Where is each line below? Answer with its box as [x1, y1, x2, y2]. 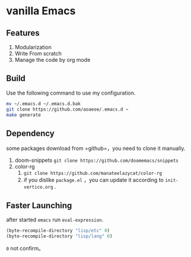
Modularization [14, 43, 52, 51]
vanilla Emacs [6, 4, 76, 18]
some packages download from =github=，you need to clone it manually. [6, 145, 186, 152]
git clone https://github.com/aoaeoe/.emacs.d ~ [6, 106, 129, 112]
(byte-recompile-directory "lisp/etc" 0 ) [6, 228, 110, 234]
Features [6, 28, 40, 38]
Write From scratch [14, 50, 62, 57]
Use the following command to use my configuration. [6, 89, 136, 96]
